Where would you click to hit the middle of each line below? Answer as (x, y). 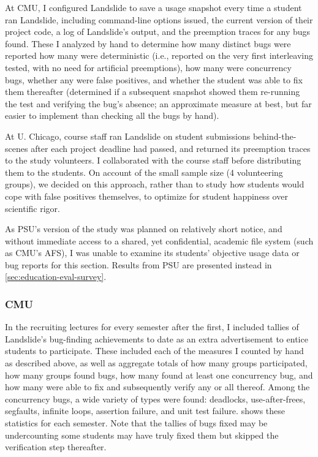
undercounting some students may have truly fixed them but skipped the (142, 435)
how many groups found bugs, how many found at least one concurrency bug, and (159, 375)
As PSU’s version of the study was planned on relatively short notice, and (144, 229)
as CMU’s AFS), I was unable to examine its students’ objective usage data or (152, 253)
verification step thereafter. (56, 447)
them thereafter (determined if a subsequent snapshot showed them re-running (153, 92)
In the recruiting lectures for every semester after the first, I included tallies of (152, 327)
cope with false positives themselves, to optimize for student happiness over (146, 196)
